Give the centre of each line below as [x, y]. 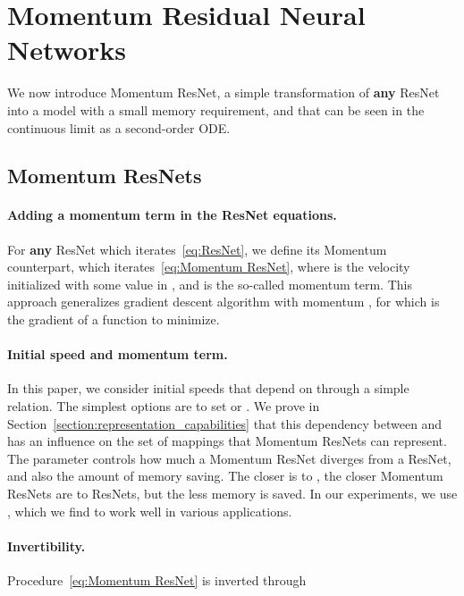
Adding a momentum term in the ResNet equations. [172, 215]
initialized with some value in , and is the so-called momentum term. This [210, 284]
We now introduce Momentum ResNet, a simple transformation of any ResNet [224, 92]
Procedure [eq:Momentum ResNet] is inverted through [157, 579]
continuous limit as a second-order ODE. [119, 127]
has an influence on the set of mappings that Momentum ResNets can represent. [227, 441]
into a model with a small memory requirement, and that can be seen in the [216, 109]
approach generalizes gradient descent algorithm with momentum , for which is [224, 302]
